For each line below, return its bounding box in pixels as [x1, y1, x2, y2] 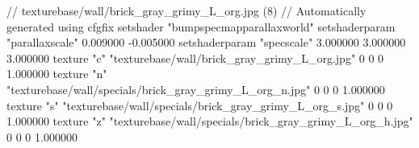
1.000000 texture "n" [6, 65, 107, 82]
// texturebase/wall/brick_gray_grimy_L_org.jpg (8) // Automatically [6, 2, 367, 18]
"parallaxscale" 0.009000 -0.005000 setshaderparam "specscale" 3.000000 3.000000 [6, 34, 406, 51]
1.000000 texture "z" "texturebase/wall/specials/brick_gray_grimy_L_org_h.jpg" [6, 113, 413, 129]
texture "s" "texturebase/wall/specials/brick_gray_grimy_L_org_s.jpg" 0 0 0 [6, 97, 393, 113]
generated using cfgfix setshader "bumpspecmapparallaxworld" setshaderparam [6, 18, 396, 35]
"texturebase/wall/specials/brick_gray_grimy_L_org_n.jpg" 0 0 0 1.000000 [6, 80, 385, 97]
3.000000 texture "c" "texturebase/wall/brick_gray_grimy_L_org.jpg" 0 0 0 [6, 49, 384, 66]
